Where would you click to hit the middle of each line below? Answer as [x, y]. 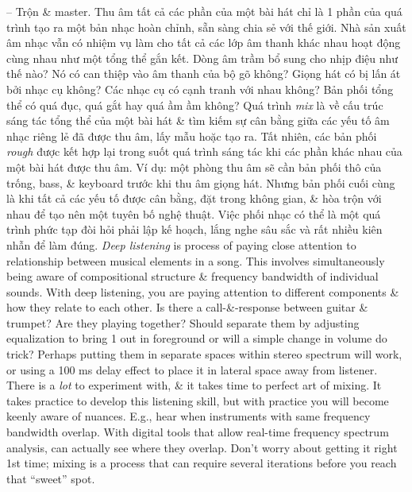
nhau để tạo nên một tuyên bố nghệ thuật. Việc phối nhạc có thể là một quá [194, 213]
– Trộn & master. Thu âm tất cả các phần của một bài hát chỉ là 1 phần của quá [204, 11]
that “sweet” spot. [51, 478]
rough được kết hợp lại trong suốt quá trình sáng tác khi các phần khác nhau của [204, 151]
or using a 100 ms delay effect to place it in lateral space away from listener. [192, 369]
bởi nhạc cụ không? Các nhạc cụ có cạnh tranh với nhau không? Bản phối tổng [200, 89]
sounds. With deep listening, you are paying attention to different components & [203, 291]
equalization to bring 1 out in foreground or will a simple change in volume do [197, 338]
